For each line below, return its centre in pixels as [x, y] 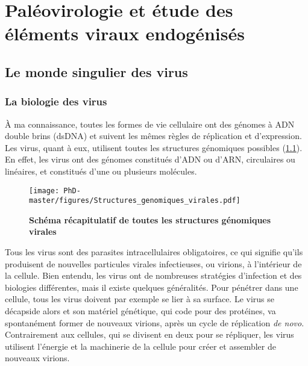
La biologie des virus [56, 101]
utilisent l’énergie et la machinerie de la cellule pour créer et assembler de [140, 346]
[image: [44, 191]
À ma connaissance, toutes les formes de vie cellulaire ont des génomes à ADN [150, 124]
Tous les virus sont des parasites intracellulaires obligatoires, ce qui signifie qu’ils [154, 252]
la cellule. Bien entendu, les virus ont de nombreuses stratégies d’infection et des [153, 275]
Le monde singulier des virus [96, 71]
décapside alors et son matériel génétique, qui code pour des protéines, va [140, 311]
